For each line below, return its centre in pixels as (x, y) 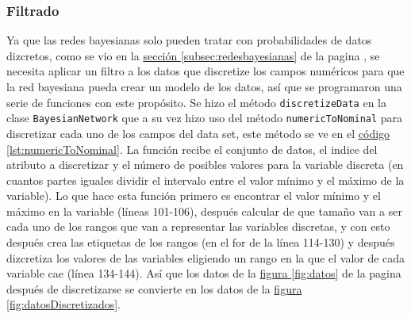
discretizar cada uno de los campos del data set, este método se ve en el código (198, 133)
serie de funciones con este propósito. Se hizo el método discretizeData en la (196, 102)
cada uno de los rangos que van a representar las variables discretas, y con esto (198, 226)
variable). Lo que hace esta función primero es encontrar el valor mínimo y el (194, 195)
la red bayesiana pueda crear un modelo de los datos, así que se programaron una (204, 86)
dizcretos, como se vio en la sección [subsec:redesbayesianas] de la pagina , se (193, 55)
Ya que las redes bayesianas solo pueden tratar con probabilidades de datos (189, 40)
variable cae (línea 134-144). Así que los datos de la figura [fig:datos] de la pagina (204, 273)
